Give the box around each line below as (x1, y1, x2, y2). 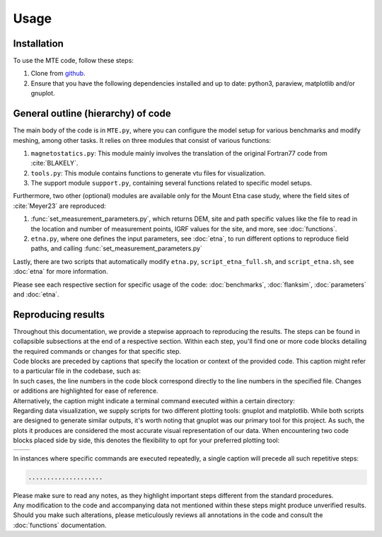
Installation (13, 37, 64, 50)
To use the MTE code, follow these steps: (13, 57, 134, 65)
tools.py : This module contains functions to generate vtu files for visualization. (30, 168, 266, 177)
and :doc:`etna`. (13, 290, 59, 299)
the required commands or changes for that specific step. (13, 347, 182, 355)
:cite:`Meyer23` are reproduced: (13, 202, 106, 210)
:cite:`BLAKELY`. (30, 159, 79, 168)
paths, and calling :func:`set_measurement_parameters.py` (30, 244, 203, 253)
